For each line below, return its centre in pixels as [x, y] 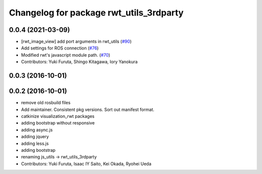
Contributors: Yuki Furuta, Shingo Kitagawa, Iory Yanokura [79, 62]
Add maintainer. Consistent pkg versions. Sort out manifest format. [88, 110]
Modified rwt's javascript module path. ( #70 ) [66, 55]
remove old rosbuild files [46, 103]
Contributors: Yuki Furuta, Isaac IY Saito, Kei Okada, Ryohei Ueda [86, 164]
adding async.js [37, 130]
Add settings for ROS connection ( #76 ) [60, 48]
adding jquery [35, 137]
